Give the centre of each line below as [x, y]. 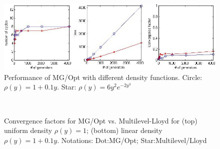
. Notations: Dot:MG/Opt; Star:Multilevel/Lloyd [132, 140]
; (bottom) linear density [124, 130]
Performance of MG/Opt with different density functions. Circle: [103, 77]
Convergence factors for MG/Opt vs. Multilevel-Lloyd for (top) [101, 120]
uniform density [28, 130]
